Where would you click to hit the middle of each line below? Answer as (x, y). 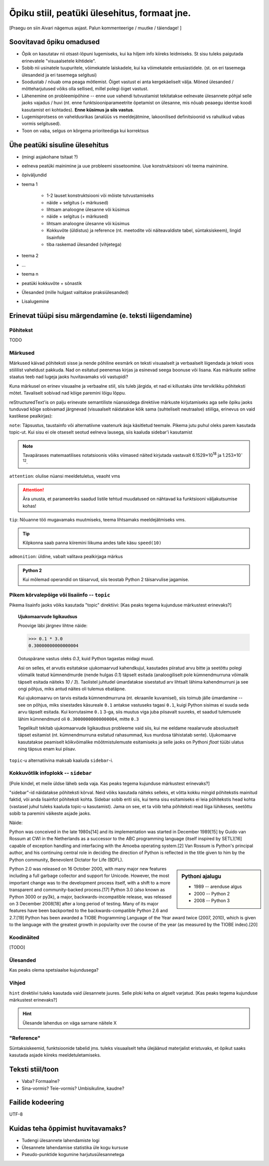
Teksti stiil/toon (34, 1070)
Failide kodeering (37, 1102)
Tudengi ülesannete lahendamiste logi (61, 1141)
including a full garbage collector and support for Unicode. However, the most (89, 876)
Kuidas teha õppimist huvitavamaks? (68, 1129)
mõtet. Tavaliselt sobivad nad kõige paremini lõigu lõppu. (68, 393)
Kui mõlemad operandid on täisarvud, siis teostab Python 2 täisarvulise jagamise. (106, 580)
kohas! (30, 506)
